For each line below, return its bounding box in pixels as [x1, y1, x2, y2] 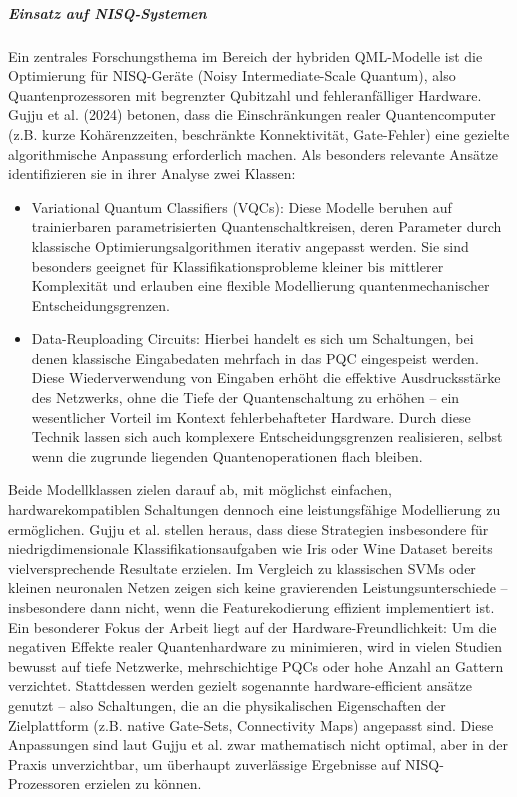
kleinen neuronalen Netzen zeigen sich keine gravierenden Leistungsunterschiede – [8, 577, 508, 598]
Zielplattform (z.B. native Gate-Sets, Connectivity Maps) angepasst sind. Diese [8, 714, 494, 735]
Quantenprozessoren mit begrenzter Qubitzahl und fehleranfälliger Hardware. [8, 84, 482, 105]
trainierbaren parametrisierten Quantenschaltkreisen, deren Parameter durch [31, 216, 502, 237]
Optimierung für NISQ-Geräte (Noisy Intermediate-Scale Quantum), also [8, 65, 456, 86]
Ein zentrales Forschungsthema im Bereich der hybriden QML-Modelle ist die [8, 45, 483, 66]
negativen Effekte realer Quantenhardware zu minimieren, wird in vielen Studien [8, 636, 502, 657]
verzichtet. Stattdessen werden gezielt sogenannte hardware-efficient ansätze [8, 675, 472, 696]
